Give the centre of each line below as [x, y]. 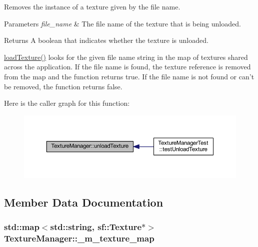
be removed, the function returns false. [63, 86]
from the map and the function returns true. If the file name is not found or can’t [129, 76]
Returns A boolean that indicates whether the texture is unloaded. [106, 40]
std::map [22, 227]
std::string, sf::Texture [96, 227]
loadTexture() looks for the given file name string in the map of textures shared [126, 57]
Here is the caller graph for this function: [67, 103]
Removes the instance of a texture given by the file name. [92, 6]
